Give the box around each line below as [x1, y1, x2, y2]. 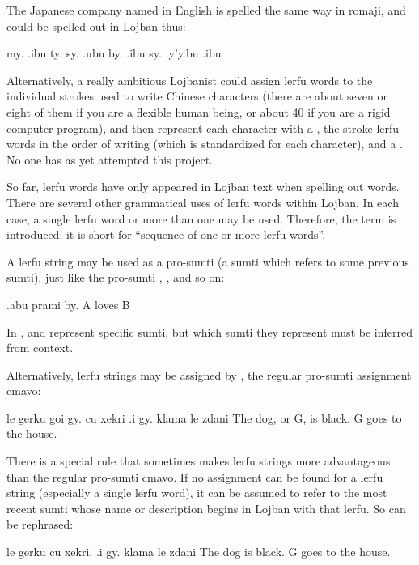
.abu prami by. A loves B [6, 295, 130, 312]
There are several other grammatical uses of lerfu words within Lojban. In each [6, 193, 399, 210]
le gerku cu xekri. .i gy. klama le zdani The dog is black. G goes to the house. [6, 543, 391, 560]
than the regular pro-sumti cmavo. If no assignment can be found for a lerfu [6, 468, 383, 485]
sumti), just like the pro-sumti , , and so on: [6, 269, 225, 286]
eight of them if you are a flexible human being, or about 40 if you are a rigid [6, 103, 391, 120]
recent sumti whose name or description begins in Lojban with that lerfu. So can [6, 499, 406, 516]
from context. [6, 339, 74, 356]
